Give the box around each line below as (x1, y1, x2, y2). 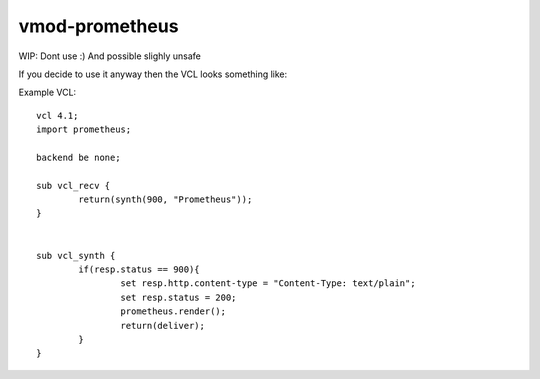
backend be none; (36, 151, 121, 163)
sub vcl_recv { (36, 180, 111, 191)
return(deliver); (120, 320, 205, 331)
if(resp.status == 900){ (78, 264, 200, 275)
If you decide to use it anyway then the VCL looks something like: (18, 68, 288, 80)
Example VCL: (18, 86, 77, 99)
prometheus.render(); (120, 306, 227, 317)
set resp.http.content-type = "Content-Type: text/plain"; (120, 278, 416, 289)
